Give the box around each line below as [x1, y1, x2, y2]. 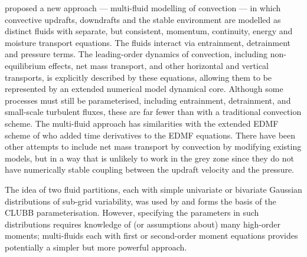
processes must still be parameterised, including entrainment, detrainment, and [5, 94, 291, 106]
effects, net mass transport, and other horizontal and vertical [48, 59, 269, 71]
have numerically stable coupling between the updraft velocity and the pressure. [5, 163, 295, 176]
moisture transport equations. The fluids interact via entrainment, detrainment [5, 36, 290, 48]
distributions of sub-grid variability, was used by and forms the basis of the [5, 195, 276, 207]
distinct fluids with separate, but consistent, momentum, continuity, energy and [5, 25, 293, 37]
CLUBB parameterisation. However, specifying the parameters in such [5, 206, 259, 219]
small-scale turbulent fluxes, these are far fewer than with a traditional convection [5, 106, 302, 118]
